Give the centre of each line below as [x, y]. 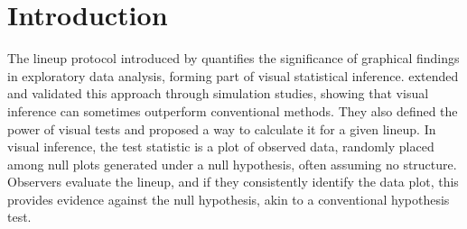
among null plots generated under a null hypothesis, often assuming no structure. [232, 164]
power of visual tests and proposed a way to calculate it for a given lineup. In [222, 128]
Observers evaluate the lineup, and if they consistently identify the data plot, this [233, 182]
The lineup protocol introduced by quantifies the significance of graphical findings [233, 58]
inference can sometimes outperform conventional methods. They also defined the [233, 110]
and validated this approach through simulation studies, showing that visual [218, 93]
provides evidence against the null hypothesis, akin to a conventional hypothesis [229, 199]
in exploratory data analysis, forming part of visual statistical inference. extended [233, 75]
